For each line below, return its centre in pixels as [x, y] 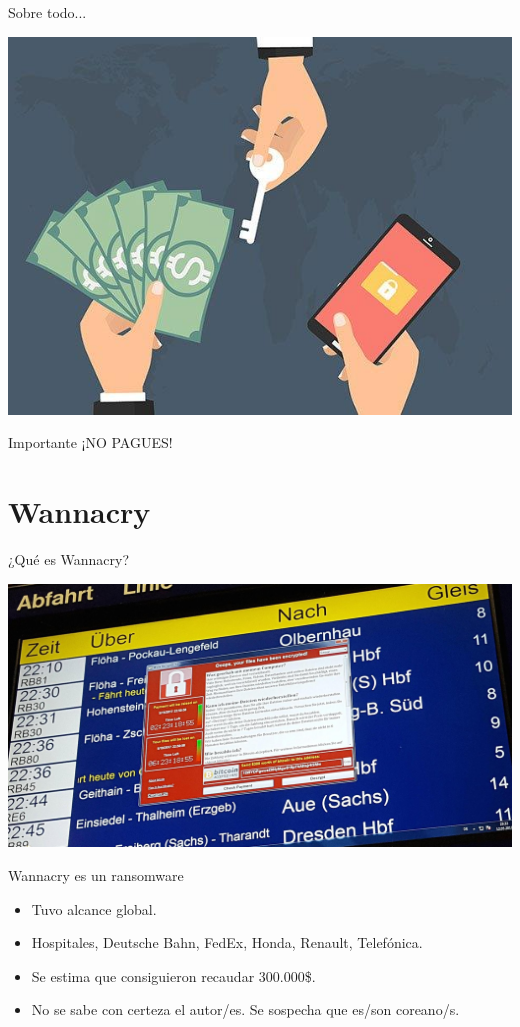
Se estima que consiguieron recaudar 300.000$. [173, 975]
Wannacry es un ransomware [96, 874]
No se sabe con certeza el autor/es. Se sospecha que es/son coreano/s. [245, 1009]
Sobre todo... [47, 12]
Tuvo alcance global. [94, 908]
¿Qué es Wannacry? [69, 558]
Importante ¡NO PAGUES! [90, 442]
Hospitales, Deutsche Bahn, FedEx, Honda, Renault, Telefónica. [227, 942]
